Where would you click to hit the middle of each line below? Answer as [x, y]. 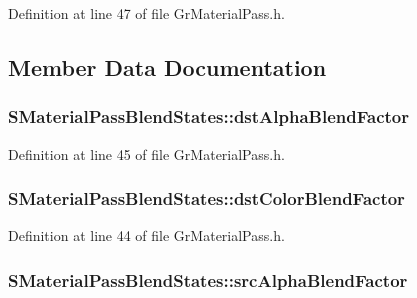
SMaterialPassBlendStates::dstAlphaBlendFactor [208, 116]
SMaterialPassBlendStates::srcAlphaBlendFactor [208, 279]
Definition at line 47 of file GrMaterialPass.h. [146, 13]
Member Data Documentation [167, 66]
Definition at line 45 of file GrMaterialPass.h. [146, 153]
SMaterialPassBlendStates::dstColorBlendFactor [206, 198]
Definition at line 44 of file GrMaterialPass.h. [146, 235]
